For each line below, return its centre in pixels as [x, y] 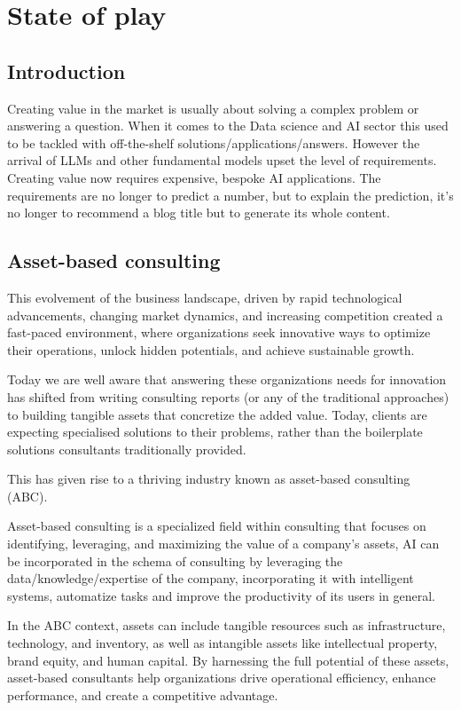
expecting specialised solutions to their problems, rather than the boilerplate [215, 432]
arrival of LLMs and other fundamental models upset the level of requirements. [222, 160]
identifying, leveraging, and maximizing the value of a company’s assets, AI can [223, 544]
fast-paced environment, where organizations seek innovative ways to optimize [219, 332]
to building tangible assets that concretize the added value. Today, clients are [217, 414]
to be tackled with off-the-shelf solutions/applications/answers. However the [214, 142]
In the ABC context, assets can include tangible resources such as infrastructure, [227, 625]
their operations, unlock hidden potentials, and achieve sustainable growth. [211, 349]
